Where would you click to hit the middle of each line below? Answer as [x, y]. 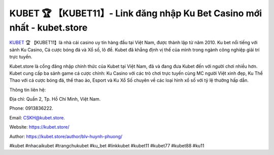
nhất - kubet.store [48, 27]
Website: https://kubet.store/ [39, 127]
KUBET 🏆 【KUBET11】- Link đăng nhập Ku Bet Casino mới [136, 13]
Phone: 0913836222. [31, 108]
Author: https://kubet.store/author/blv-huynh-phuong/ [66, 136]
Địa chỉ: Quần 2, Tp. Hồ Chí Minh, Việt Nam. [55, 99]
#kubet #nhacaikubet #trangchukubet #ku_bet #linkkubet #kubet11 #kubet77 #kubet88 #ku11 [107, 146]
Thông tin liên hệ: [28, 89]
